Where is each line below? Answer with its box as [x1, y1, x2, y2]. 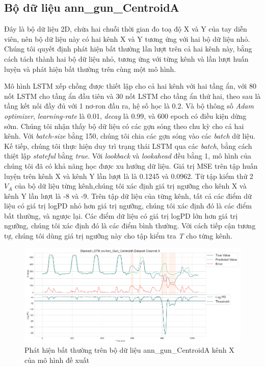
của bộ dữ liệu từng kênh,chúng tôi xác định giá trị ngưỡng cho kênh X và [14, 180, 247, 191]
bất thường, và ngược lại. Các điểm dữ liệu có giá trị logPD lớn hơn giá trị [4, 210, 238, 221]
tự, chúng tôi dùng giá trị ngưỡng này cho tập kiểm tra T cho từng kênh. [4, 230, 232, 241]
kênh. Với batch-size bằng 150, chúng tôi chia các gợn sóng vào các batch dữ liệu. [4, 130, 256, 141]
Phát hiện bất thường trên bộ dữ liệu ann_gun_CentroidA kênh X [24, 345, 234, 355]
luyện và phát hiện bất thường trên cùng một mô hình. [4, 63, 176, 74]
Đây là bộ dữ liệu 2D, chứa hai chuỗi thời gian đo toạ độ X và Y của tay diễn [4, 23, 247, 34]
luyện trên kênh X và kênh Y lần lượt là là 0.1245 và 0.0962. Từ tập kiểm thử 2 [4, 170, 253, 181]
